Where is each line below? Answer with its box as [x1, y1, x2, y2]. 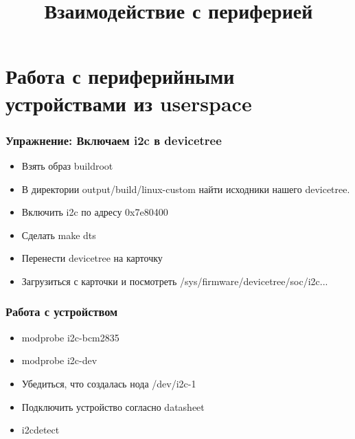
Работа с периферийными [5, 62, 235, 90]
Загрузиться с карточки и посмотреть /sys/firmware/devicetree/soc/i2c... [21, 273, 328, 288]
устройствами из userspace [5, 89, 252, 117]
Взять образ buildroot [21, 158, 113, 172]
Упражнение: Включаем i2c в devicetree [5, 131, 222, 148]
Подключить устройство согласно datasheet [21, 399, 205, 414]
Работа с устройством [5, 303, 118, 320]
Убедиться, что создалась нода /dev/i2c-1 [21, 376, 196, 390]
